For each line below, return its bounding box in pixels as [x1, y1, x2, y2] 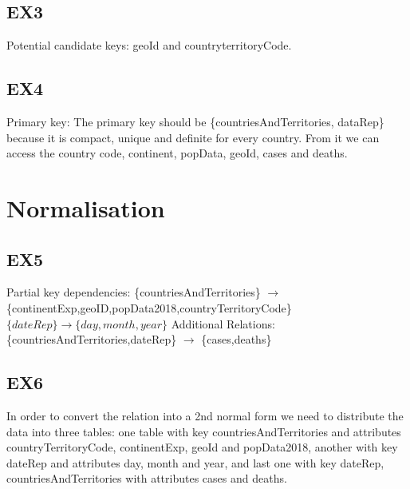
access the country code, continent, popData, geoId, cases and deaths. [6, 145, 348, 161]
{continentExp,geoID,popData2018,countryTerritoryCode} [6, 299, 292, 316]
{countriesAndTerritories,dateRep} [6, 331, 177, 348]
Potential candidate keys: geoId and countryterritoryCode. [6, 37, 292, 54]
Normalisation [6, 191, 165, 224]
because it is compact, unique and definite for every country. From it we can [6, 129, 380, 145]
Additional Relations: [171, 315, 275, 332]
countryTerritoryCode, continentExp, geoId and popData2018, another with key [6, 439, 398, 455]
